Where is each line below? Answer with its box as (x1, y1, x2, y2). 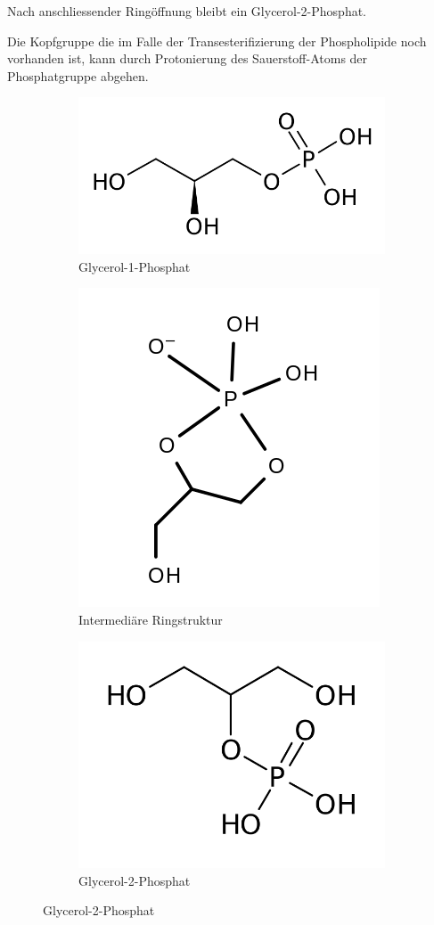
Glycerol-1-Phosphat (78, 257, 191, 275)
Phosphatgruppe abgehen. (7, 66, 149, 85)
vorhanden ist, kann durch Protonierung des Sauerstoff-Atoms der (7, 49, 368, 68)
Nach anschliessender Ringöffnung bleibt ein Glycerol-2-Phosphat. (7, 2, 367, 20)
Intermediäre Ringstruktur (78, 610, 223, 628)
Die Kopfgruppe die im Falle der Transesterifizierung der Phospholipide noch (7, 31, 427, 50)
